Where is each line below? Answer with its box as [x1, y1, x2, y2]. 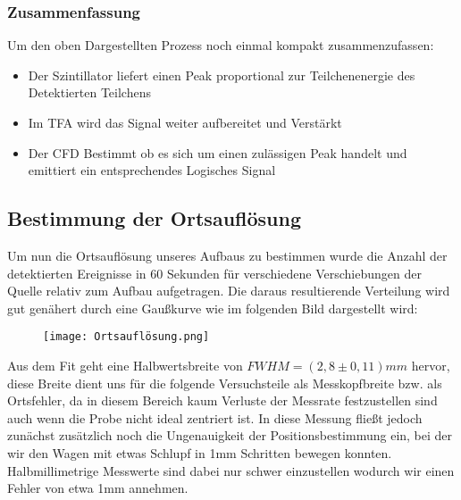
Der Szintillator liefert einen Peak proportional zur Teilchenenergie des [28, 65, 415, 84]
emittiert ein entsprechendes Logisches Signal [28, 161, 276, 179]
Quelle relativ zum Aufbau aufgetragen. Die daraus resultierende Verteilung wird [7, 281, 450, 300]
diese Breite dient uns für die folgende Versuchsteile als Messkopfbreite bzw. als [7, 373, 442, 392]
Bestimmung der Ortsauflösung [7, 204, 301, 232]
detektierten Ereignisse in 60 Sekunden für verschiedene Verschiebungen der [7, 263, 422, 282]
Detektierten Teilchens [28, 83, 151, 102]
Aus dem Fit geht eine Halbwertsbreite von [7, 356, 243, 375]
